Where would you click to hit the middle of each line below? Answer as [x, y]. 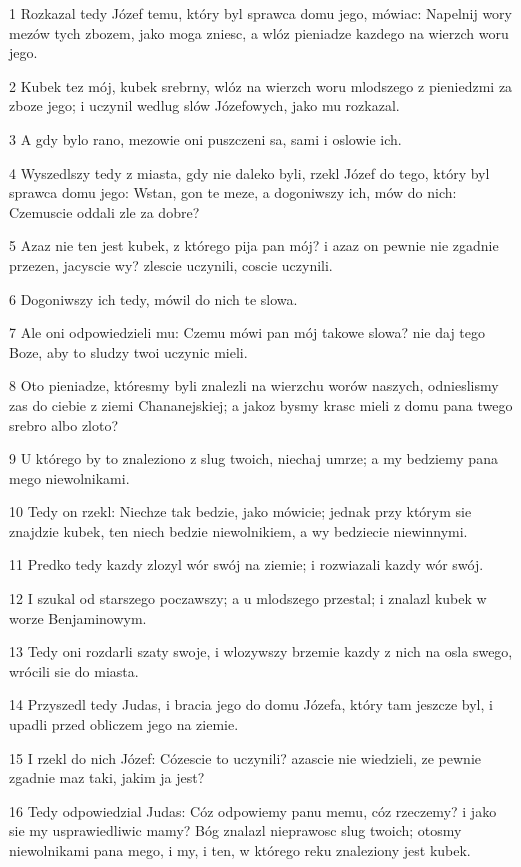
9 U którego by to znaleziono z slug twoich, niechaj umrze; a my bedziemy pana [253, 458]
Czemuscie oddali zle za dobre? [104, 211]
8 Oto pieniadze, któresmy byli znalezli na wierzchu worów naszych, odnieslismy [254, 385]
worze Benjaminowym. [78, 617]
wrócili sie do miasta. [74, 670]
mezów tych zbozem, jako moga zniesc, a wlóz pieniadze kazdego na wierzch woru [259, 32]
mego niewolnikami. [69, 477]
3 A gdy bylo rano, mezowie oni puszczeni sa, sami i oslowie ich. [205, 138]
